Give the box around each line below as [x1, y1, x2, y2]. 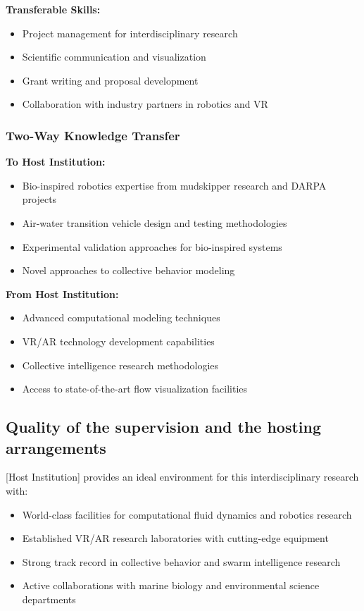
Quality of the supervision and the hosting [6, 416, 322, 438]
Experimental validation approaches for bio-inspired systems [22, 239, 282, 254]
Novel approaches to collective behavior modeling [22, 263, 235, 278]
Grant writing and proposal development [22, 73, 199, 87]
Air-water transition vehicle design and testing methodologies [22, 215, 287, 230]
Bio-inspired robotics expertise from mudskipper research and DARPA [22, 178, 327, 192]
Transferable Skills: [6, 2, 101, 16]
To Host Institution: [6, 154, 106, 169]
